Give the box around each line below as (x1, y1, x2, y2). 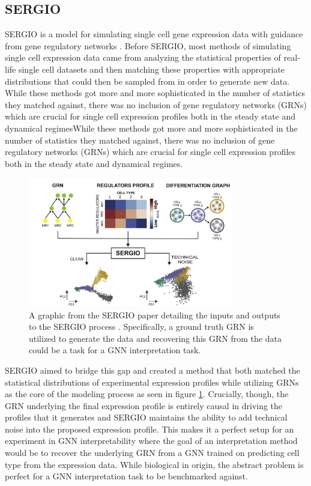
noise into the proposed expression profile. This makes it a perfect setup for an (5, 422, 294, 435)
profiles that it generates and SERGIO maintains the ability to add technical (5, 411, 288, 424)
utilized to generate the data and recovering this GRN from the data (29, 332, 282, 344)
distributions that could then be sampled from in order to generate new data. (5, 74, 290, 87)
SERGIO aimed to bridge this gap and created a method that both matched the (5, 363, 300, 376)
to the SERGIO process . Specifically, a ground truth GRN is (29, 320, 254, 333)
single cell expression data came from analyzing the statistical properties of (5, 51, 281, 64)
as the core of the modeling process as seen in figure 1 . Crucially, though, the (5, 387, 289, 400)
